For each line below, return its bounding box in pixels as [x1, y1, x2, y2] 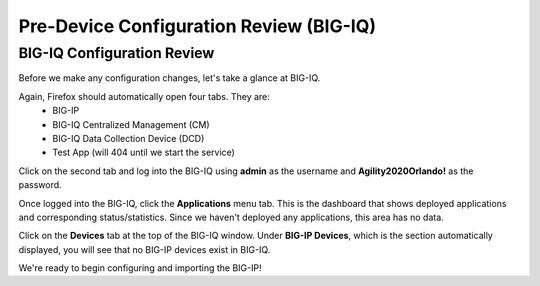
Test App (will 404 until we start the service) [52, 146, 235, 159]
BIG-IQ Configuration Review [18, 44, 215, 62]
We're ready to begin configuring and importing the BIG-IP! [18, 262, 262, 274]
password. [18, 179, 62, 191]
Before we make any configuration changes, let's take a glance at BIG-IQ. [18, 72, 321, 84]
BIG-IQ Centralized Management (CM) [52, 118, 210, 130]
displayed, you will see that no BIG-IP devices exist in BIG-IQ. [18, 243, 271, 255]
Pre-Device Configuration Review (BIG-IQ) [18, 15, 377, 37]
